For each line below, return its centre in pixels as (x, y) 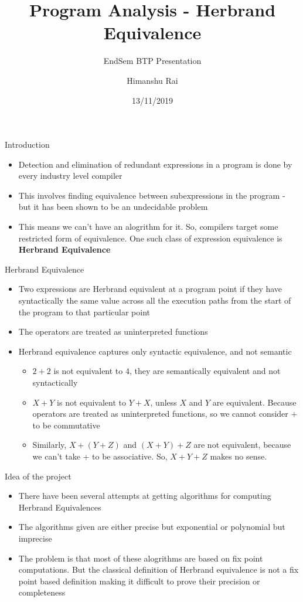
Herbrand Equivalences (60, 507)
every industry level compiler (70, 176)
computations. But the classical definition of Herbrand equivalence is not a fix (159, 569)
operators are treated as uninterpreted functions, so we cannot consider (160, 414)
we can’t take (56, 456)
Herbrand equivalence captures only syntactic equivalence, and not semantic (155, 351)
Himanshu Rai (152, 80)
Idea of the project (38, 476)
